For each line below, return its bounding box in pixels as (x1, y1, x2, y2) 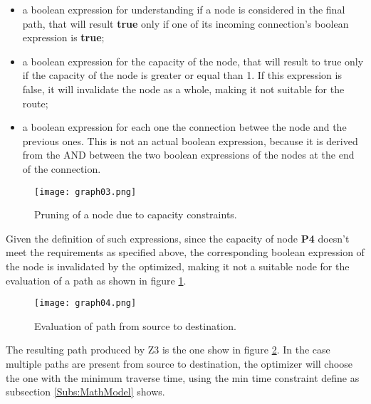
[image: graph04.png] (34, 298, 137, 309)
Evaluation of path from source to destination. (34, 318, 236, 333)
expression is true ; (22, 30, 105, 45)
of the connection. (22, 161, 101, 176)
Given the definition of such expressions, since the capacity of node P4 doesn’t (6, 230, 350, 245)
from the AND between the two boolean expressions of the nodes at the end (22, 147, 355, 162)
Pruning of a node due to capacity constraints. (34, 207, 237, 222)
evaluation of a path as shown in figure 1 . (6, 272, 187, 287)
